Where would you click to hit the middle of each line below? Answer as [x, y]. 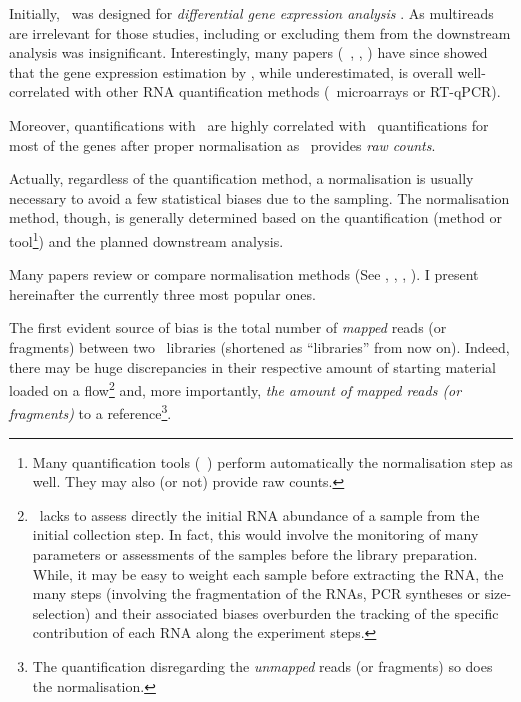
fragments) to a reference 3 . [90, 412]
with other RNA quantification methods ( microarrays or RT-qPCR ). [287, 91]
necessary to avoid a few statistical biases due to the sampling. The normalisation [259, 197]
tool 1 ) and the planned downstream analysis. [146, 239]
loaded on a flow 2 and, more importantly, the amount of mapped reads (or [235, 388]
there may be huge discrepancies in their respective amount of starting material [253, 366]
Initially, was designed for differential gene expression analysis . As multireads [251, 13]
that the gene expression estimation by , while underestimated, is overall [231, 71]
